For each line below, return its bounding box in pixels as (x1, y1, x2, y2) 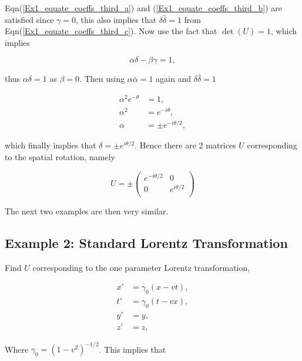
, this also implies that (76, 13, 157, 25)
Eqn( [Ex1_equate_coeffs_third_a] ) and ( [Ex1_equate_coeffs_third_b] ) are (5, 2, 282, 14)
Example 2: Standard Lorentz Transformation (5, 233, 288, 251)
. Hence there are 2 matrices (135, 139, 236, 151)
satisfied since (5, 13, 54, 25)
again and (156, 72, 192, 85)
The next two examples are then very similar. (5, 204, 169, 217)
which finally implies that (5, 139, 96, 151)
